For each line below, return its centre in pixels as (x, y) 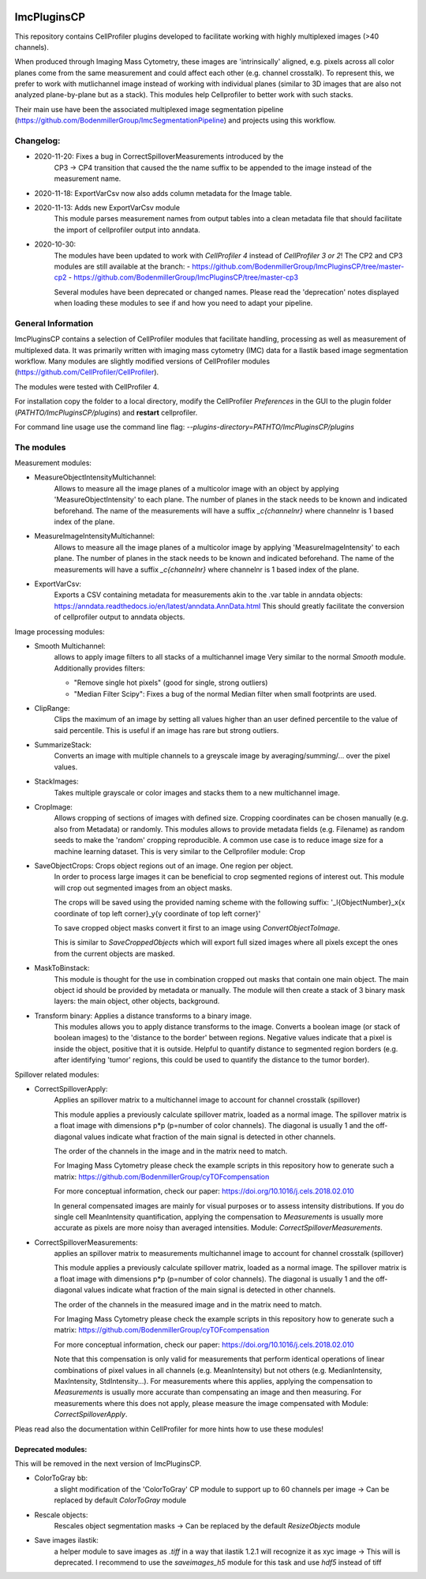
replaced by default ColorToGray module (120, 1500)
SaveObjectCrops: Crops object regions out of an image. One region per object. (164, 866)
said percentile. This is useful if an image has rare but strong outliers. (166, 730)
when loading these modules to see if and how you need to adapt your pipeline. (183, 303)
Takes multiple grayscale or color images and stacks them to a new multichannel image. (197, 792)
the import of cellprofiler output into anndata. (127, 230)
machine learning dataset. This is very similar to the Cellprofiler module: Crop (179, 851)
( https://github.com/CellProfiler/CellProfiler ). (87, 372)
